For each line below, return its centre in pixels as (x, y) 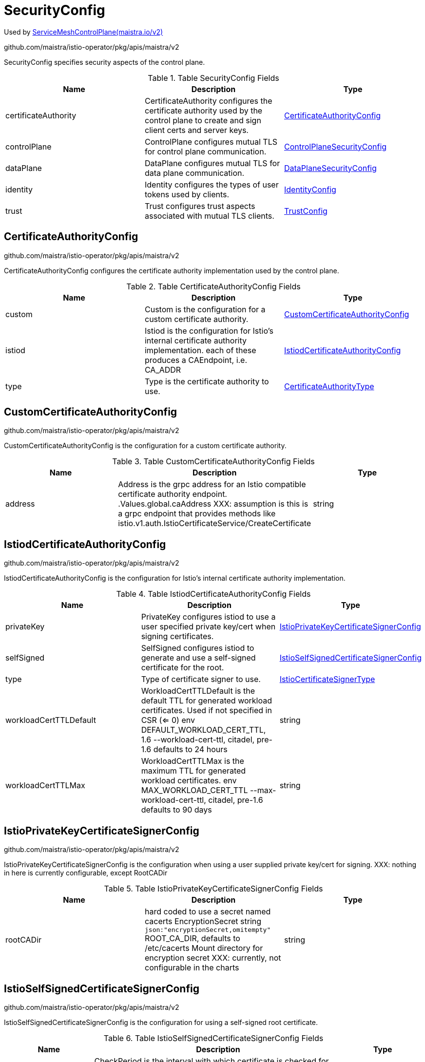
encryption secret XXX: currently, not (213, 958)
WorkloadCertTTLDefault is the (198, 691)
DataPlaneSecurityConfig (330, 168)
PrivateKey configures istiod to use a (208, 617)
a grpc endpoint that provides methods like (197, 514)
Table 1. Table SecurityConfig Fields (213, 78)
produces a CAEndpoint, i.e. (196, 360)
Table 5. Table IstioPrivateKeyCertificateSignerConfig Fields (213, 889)
